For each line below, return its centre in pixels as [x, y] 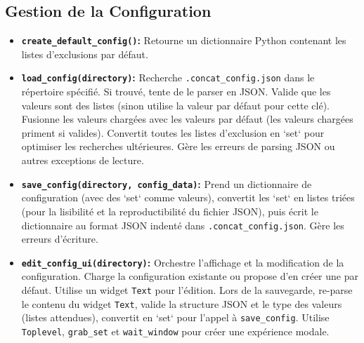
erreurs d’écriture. [60, 239]
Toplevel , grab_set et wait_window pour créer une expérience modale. [175, 331]
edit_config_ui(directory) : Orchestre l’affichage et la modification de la [183, 262]
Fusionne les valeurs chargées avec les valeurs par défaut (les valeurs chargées [187, 119]
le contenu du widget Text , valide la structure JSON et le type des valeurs [182, 303]
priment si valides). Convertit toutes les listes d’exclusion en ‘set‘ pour [173, 132]
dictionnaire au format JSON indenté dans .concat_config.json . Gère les [183, 225]
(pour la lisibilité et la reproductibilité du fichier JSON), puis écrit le [170, 211]
